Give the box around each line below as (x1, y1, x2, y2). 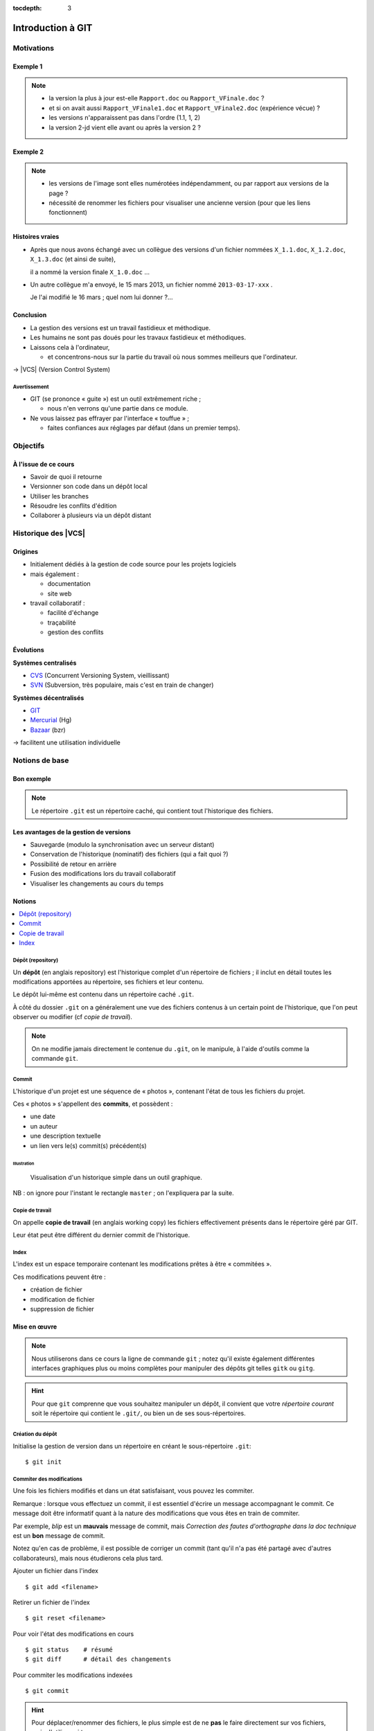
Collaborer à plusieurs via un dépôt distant (30, 511, 152, 519)
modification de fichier (30, 1295, 95, 1303)
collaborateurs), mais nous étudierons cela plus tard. (12, 1554, 163, 1562)
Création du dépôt (12, 1430, 57, 1438)
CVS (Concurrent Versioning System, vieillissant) (30, 671, 170, 679)
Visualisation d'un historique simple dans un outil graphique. (30, 1173, 202, 1181)
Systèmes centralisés (12, 658, 77, 667)
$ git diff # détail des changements (25, 1656, 172, 1663)
